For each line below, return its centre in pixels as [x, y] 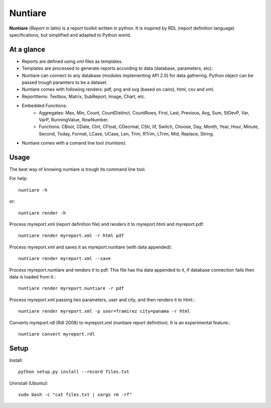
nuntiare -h [33, 190]
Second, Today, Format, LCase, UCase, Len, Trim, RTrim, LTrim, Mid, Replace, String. [126, 133]
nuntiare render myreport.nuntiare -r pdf [71, 288]
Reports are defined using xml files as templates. [72, 61]
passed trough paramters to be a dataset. [65, 82]
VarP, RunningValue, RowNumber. [74, 119]
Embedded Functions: [44, 106]
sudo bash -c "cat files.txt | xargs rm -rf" [75, 394]
